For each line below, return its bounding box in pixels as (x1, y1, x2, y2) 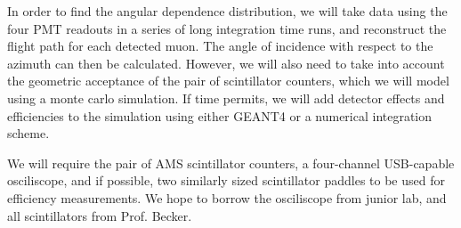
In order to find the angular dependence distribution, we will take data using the (7, 2, 448, 20)
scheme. (7, 124, 50, 142)
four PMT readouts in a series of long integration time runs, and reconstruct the (7, 19, 447, 37)
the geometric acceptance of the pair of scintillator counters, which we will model (7, 71, 449, 90)
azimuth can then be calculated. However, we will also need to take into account (7, 53, 445, 72)
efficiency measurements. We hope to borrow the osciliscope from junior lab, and (7, 188, 447, 207)
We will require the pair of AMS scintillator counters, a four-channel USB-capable (7, 153, 455, 172)
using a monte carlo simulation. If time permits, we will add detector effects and (7, 88, 445, 107)
